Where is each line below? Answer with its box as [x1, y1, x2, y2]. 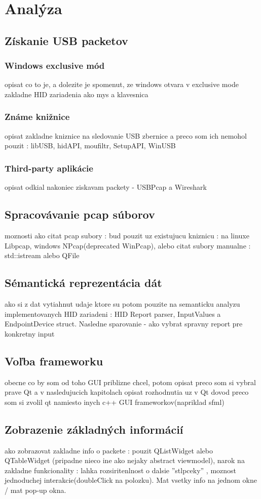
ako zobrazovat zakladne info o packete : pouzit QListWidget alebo [5, 445, 213, 455]
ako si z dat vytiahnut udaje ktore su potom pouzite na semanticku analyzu [5, 298, 240, 309]
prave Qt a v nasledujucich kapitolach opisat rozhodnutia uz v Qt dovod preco [5, 387, 249, 397]
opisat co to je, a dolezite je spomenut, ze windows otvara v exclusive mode [5, 79, 239, 90]
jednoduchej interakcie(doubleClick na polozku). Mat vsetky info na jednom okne [5, 475, 257, 485]
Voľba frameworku [5, 353, 103, 368]
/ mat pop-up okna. [5, 484, 66, 495]
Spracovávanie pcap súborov [5, 206, 155, 222]
